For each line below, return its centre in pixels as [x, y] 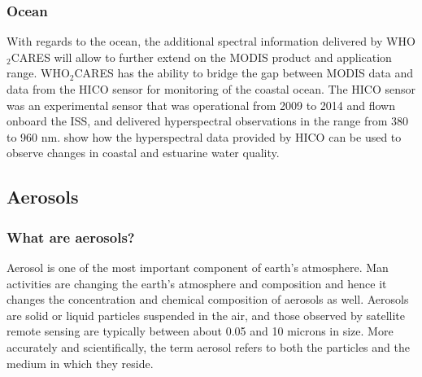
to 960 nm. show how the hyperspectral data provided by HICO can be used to [204, 136]
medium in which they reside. [80, 363]
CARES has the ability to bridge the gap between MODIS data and [244, 73]
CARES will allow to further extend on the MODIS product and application [201, 57]
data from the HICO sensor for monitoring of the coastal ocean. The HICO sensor [211, 89]
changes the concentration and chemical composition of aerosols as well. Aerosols [208, 299]
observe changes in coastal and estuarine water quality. [143, 153]
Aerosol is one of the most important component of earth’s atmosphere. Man [198, 267]
